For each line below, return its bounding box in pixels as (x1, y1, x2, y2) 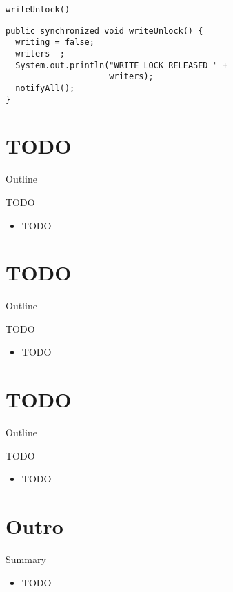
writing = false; (15, 37, 94, 48)
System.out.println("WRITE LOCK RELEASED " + (15, 60, 228, 70)
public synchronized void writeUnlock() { (6, 25, 203, 36)
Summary (6, 552, 46, 567)
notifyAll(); (15, 83, 75, 93)
